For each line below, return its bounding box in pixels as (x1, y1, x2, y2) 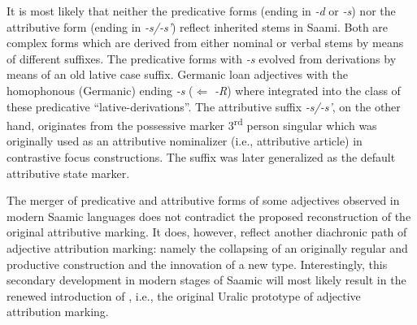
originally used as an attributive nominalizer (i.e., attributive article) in (7, 132, 363, 149)
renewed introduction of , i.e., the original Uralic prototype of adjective (7, 287, 361, 304)
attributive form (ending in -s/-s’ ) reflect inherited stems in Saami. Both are (7, 18, 389, 35)
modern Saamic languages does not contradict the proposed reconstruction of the (7, 207, 411, 224)
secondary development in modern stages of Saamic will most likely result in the (7, 271, 406, 288)
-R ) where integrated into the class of (214, 81, 401, 98)
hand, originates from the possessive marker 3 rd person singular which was (7, 115, 377, 133)
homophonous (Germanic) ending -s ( (7, 81, 193, 98)
